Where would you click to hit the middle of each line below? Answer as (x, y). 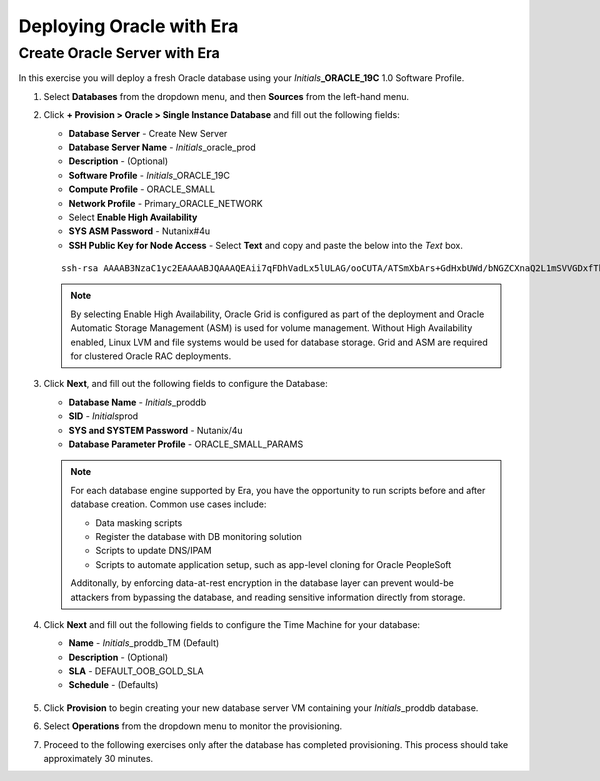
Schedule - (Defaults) (113, 685)
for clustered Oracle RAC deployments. (151, 356)
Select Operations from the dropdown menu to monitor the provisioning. (193, 726)
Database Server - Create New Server (148, 133)
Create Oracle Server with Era (119, 53)
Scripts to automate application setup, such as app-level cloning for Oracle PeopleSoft (273, 564)
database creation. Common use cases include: (168, 504)
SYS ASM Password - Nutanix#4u (139, 231)
